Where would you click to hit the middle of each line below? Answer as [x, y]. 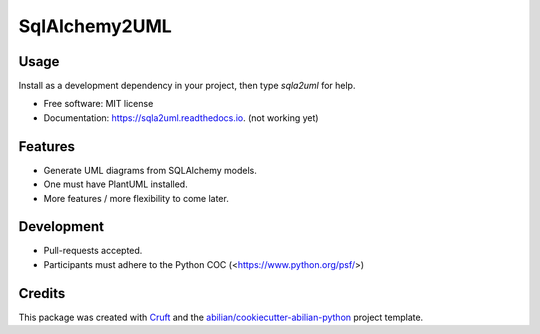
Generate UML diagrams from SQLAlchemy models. [150, 170]
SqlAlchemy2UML [95, 26]
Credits [42, 293]
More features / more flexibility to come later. [136, 198]
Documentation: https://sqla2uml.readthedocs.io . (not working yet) [181, 117]
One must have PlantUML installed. [116, 184]
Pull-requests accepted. [93, 251]
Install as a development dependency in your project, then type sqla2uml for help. [187, 86]
